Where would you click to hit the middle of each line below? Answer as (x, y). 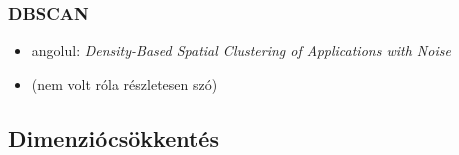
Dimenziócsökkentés (113, 137)
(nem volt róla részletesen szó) (124, 83)
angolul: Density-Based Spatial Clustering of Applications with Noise (241, 50)
